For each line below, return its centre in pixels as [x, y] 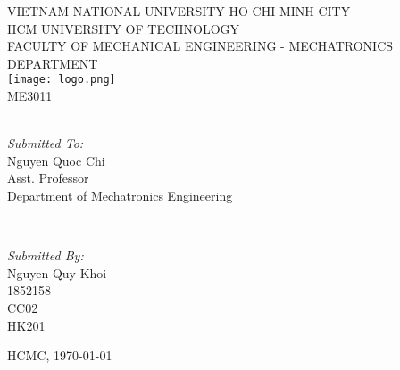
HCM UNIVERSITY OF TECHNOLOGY [124, 28]
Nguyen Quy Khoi [57, 272]
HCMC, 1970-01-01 [60, 355]
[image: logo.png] [62, 80]
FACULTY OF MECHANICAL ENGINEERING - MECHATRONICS [200, 46]
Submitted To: [46, 143]
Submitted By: [46, 255]
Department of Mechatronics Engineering [120, 195]
